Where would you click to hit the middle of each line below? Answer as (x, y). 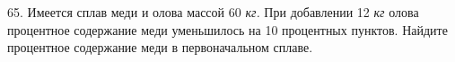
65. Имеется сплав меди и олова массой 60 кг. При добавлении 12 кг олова (213, 12)
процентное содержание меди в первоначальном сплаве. (160, 47)
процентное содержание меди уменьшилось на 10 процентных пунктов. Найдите (227, 29)
